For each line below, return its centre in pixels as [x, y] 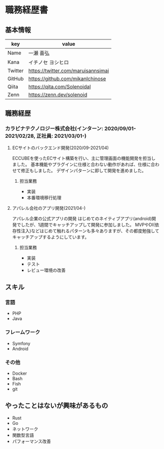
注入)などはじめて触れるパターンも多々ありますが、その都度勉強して [90, 231]
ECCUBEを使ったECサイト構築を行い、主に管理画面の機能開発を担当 [82, 158]
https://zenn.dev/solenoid [58, 95]
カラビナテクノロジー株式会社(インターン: [54, 128]
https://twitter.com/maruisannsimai [69, 71]
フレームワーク [23, 332]
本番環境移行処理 [44, 197]
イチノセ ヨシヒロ [49, 62]
